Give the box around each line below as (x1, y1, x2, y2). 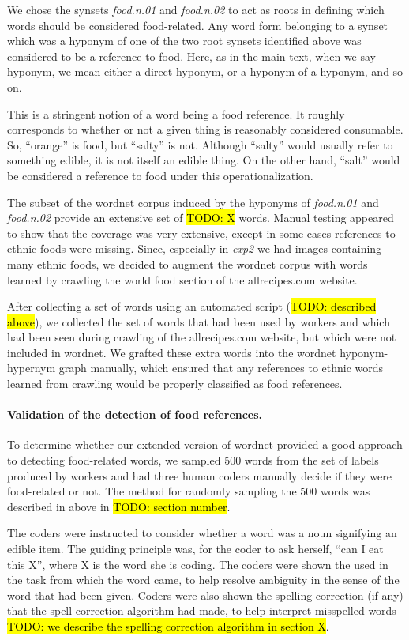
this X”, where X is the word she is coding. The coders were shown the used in (7, 555, 388, 572)
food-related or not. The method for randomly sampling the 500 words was (7, 483, 370, 499)
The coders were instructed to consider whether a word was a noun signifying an (7, 525, 397, 541)
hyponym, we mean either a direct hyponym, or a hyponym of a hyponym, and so (7, 63, 403, 80)
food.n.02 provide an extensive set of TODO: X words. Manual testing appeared (7, 209, 394, 226)
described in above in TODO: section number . (7, 498, 231, 514)
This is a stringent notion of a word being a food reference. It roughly (7, 105, 345, 122)
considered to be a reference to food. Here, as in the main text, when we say (7, 47, 376, 64)
